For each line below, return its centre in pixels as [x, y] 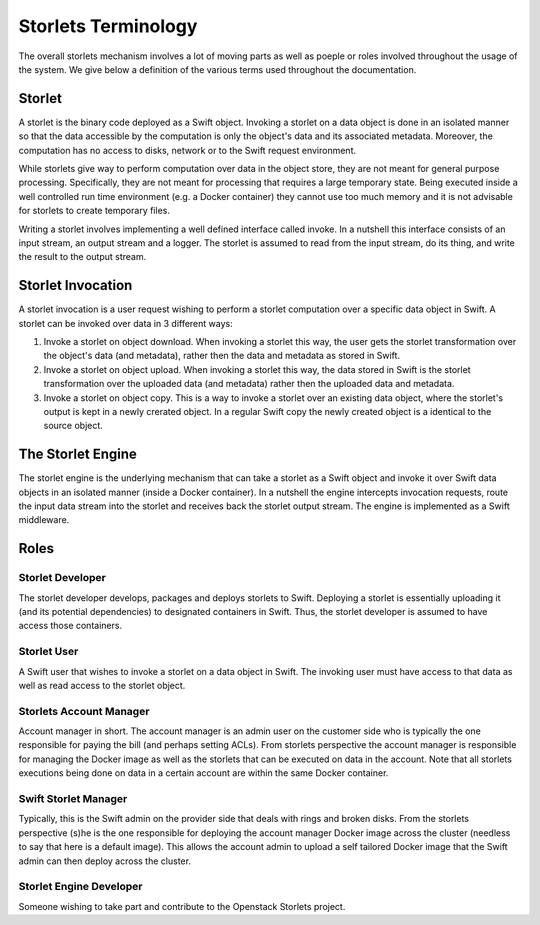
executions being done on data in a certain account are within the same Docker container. [203, 773]
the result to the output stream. [82, 257]
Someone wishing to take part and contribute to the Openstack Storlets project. [182, 906]
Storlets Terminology [108, 26]
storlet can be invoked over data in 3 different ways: [126, 323]
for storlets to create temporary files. [94, 211]
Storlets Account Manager [84, 711]
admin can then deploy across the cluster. [105, 861]
